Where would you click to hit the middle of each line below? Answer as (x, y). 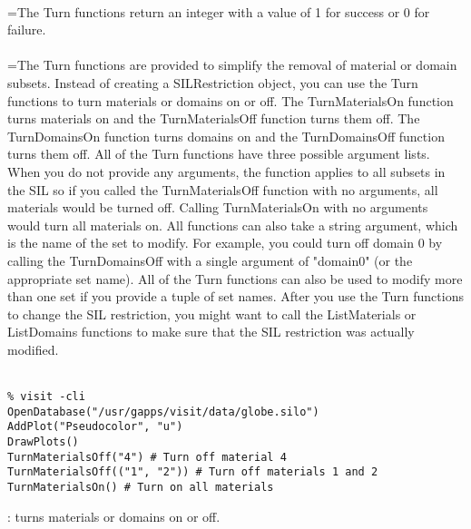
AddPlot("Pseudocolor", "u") (95, 427)
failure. (27, 29)
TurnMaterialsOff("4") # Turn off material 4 (147, 457)
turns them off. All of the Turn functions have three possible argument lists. (219, 154)
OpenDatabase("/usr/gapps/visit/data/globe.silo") (163, 411)
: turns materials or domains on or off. (114, 516)
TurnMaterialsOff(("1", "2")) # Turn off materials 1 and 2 (193, 472)
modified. (33, 349)
